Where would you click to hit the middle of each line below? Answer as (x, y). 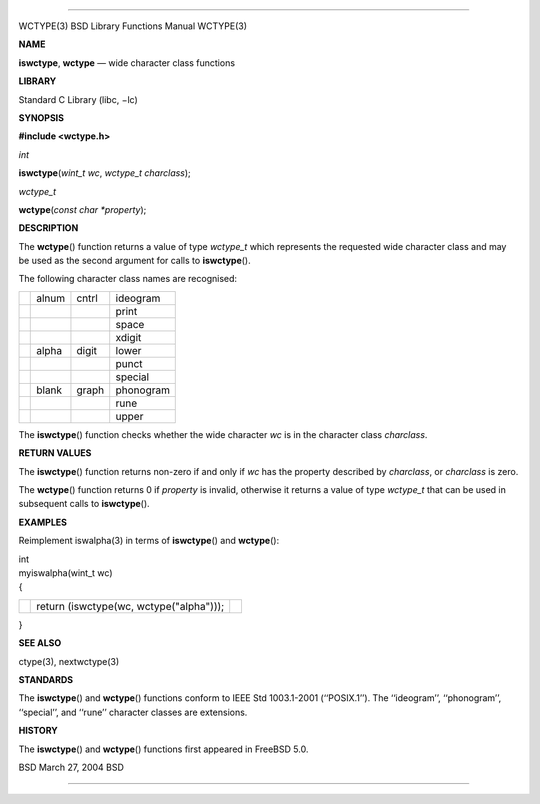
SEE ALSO (40, 643)
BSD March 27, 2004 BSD (71, 767)
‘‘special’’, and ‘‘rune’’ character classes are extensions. (133, 712)
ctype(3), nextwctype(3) (69, 661)
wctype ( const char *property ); (82, 209)
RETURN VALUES (55, 453)
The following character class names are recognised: (128, 279)
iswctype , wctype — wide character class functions (126, 62)
